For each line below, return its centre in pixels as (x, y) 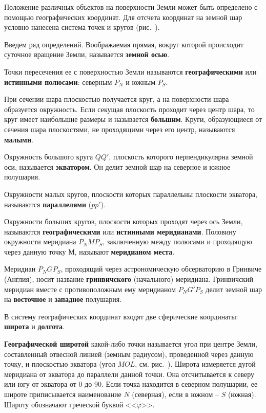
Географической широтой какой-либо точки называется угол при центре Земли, (131, 344)
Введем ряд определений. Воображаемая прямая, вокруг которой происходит (124, 44)
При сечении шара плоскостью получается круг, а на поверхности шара (117, 99)
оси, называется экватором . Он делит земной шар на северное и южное (117, 166)
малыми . (19, 139)
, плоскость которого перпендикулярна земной (181, 157)
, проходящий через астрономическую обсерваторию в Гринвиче (161, 269)
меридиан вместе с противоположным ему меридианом (90, 289)
